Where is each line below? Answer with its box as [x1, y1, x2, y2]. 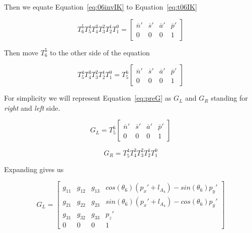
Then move [4, 47, 39, 57]
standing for [211, 93, 248, 103]
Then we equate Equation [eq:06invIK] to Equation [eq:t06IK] [4, 2, 197, 12]
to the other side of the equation [50, 47, 150, 57]
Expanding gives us [4, 164, 64, 174]
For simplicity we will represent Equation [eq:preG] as [4, 93, 172, 103]
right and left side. [4, 102, 60, 113]
